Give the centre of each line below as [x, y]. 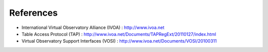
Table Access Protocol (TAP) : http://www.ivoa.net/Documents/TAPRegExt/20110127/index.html [119, 34]
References [33, 13]
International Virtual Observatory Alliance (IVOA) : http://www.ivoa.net [93, 27]
